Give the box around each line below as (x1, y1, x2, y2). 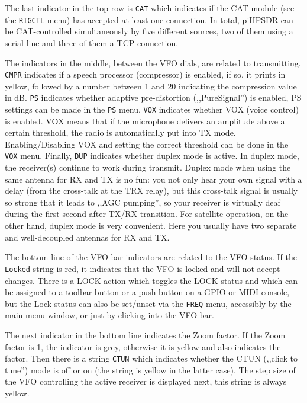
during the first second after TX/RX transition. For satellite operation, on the (5, 207, 289, 220)
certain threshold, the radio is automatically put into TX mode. (5, 126, 236, 139)
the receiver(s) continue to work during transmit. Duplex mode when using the (5, 161, 291, 174)
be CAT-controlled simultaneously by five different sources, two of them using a (5, 25, 293, 37)
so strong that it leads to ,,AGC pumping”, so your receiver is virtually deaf (5, 196, 280, 208)
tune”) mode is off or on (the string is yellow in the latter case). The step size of (5, 363, 296, 376)
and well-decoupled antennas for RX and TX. (5, 231, 170, 243)
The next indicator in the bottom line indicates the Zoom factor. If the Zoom (5, 328, 286, 341)
